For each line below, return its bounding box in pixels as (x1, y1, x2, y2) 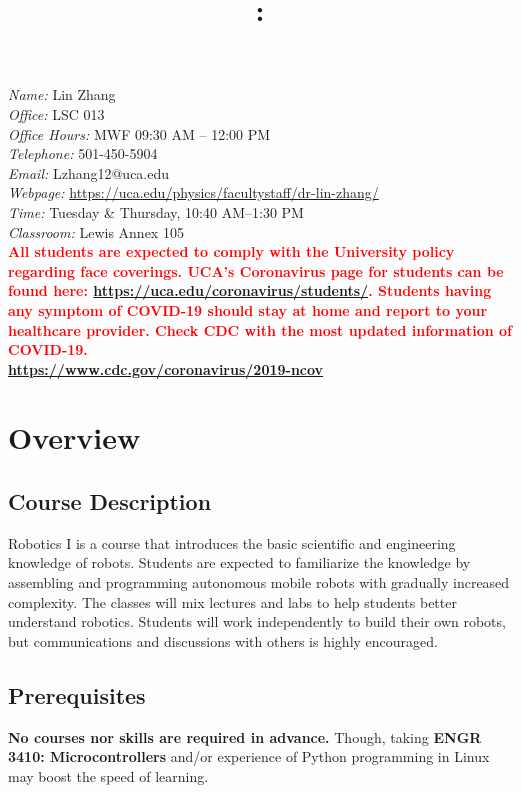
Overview (8, 417, 141, 458)
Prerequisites (8, 679, 146, 710)
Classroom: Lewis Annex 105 (8, 221, 184, 242)
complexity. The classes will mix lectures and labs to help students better (8, 591, 457, 612)
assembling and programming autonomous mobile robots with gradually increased (8, 572, 510, 593)
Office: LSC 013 (8, 103, 105, 124)
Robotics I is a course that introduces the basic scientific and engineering (8, 532, 456, 553)
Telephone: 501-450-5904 (8, 143, 158, 164)
